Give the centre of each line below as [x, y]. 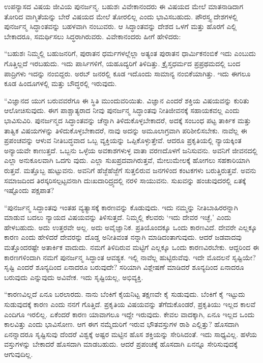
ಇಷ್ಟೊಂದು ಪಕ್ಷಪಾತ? [29, 190]
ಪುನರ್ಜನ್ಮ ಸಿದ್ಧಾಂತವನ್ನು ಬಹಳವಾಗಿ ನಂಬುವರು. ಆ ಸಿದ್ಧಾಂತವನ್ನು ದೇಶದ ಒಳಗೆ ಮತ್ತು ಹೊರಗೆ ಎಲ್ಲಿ [121, 26]
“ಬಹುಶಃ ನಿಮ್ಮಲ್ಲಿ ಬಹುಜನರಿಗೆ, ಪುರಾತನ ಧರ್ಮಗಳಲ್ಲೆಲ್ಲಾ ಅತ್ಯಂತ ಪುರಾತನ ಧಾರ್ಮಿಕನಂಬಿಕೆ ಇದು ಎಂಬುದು [130, 53]
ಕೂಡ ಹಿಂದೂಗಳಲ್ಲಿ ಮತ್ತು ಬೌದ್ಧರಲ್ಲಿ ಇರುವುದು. [61, 83]
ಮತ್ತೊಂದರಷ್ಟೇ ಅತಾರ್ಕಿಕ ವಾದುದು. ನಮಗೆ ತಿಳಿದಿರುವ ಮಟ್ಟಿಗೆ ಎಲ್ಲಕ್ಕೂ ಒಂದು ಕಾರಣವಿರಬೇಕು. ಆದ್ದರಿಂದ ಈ [132, 247]
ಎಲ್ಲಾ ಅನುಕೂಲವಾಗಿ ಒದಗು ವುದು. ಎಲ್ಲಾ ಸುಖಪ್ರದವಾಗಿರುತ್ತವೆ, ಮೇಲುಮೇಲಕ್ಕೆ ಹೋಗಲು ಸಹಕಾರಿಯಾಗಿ [127, 160]
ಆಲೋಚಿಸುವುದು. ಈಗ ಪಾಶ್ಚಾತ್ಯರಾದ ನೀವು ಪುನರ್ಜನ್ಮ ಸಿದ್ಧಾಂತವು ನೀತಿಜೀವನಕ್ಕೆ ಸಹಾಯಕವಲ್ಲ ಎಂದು [122, 110]
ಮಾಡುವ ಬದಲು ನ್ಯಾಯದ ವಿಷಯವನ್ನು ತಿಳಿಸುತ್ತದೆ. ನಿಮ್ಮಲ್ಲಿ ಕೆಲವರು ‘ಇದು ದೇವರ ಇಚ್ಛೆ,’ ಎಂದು [118, 217]
